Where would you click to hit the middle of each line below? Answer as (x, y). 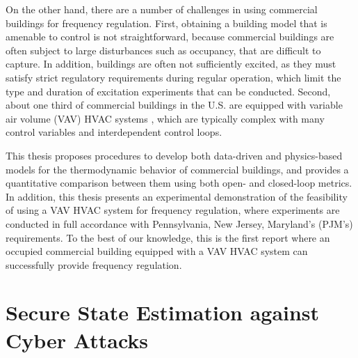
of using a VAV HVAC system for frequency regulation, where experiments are (173, 210)
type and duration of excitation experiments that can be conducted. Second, (168, 91)
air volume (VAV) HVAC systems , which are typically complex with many (165, 118)
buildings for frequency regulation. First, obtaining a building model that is (166, 23)
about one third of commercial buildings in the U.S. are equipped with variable (174, 105)
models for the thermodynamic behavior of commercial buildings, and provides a (177, 169)
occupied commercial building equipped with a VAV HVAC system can (157, 251)
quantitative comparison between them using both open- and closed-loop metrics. (179, 183)
